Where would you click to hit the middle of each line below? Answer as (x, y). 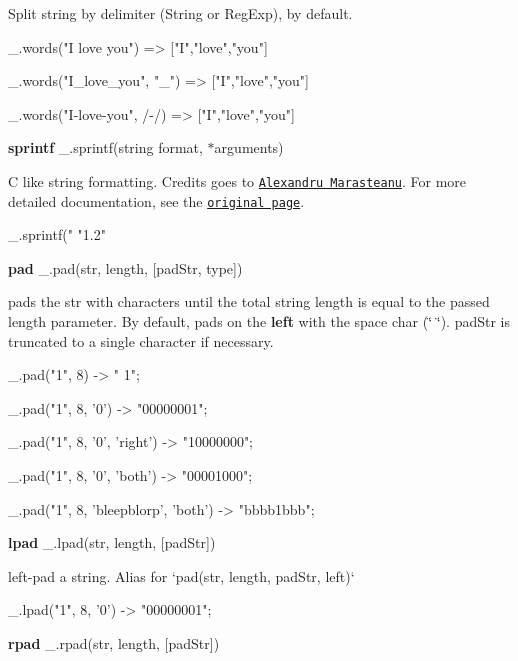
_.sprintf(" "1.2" (57, 234)
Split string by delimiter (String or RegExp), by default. (180, 13)
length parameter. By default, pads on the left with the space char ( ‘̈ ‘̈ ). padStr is (259, 321)
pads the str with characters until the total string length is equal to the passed (249, 301)
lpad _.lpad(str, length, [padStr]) (112, 542)
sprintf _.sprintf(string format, (105, 147)
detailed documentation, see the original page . (156, 200)
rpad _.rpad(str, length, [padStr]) (114, 643)
